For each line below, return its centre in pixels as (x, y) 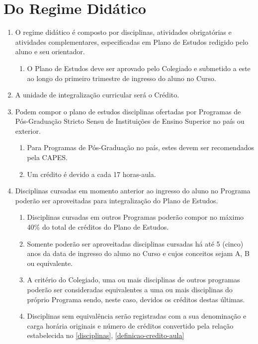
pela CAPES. (47, 157)
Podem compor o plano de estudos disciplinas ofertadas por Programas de (128, 111)
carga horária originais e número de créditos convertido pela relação (130, 325)
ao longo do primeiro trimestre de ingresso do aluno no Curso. (122, 78)
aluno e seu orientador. (50, 51)
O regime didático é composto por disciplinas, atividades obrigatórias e (123, 32)
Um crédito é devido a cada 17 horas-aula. (91, 174)
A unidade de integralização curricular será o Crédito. (97, 95)
